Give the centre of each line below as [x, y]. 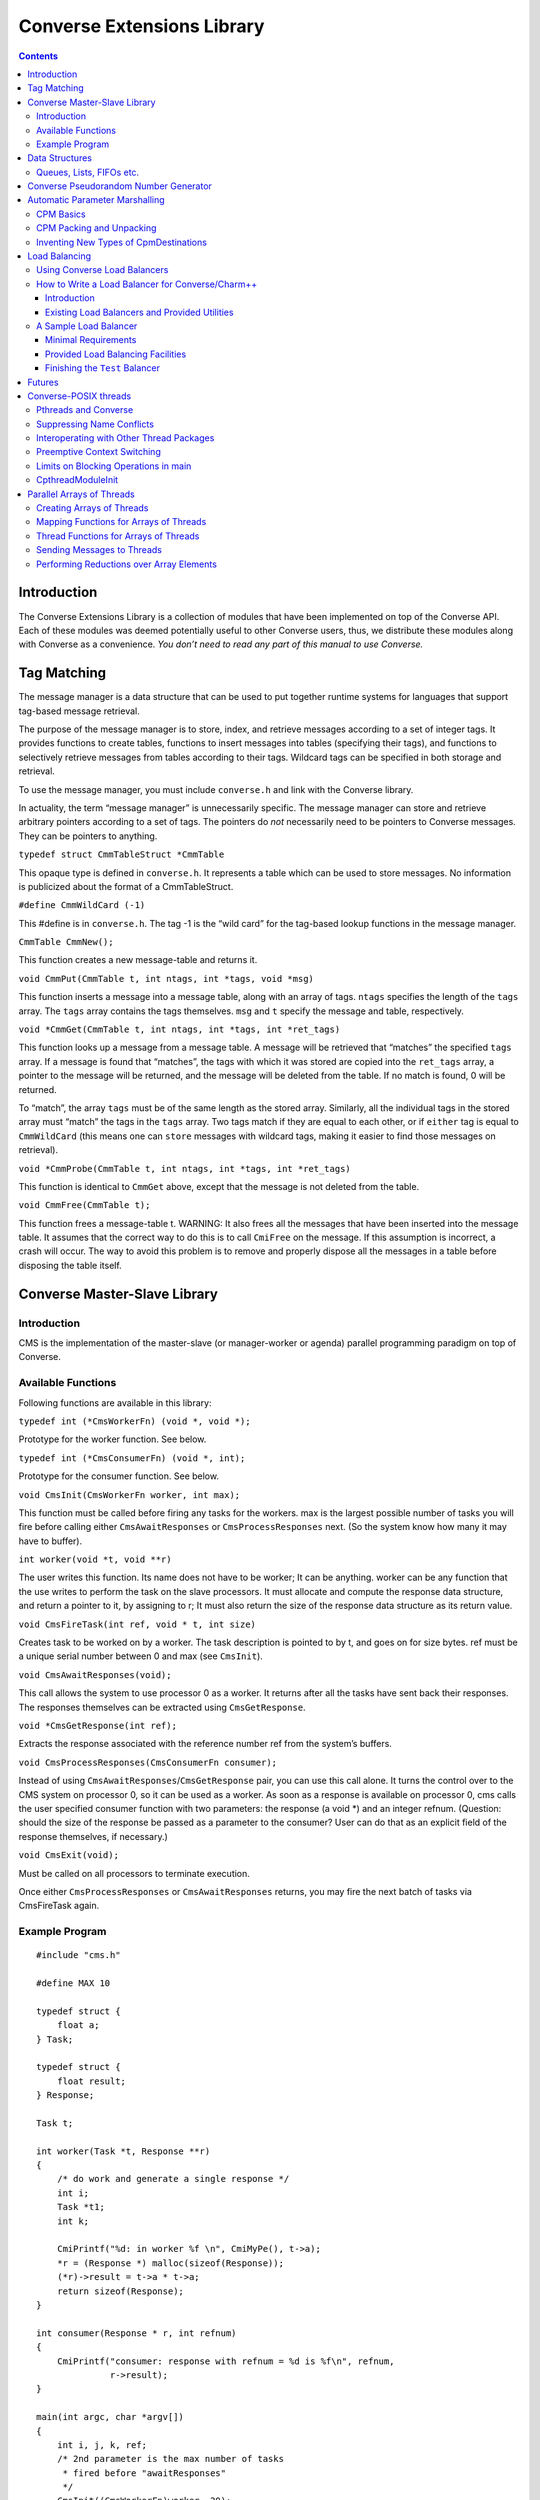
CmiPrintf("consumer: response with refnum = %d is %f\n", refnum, [225, 2361]
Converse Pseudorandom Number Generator [119, 186]
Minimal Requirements [91, 340]
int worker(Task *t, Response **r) [123, 2151]
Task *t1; [80, 2207]
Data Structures [59, 158]
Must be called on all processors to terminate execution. [134, 1873]
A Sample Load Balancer [87, 326]
